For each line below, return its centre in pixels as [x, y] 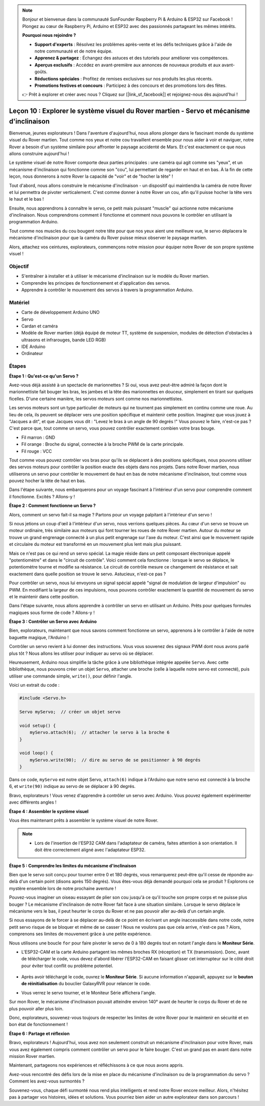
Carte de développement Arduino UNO [61, 312]
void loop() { [36, 753]
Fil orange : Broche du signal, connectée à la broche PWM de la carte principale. [103, 444]
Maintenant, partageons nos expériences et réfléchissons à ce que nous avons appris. [96, 1065]
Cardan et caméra [40, 326]
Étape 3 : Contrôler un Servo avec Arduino [53, 621]
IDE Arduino [33, 347]
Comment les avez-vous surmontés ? [47, 1081]
